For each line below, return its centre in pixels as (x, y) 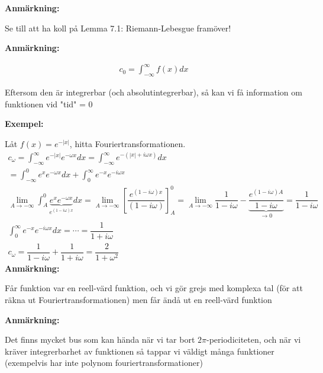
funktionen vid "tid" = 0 (49, 103)
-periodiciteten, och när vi (254, 339)
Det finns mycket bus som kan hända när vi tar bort (100, 339)
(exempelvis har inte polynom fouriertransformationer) (104, 363)
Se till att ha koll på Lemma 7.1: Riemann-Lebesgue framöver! (118, 28)
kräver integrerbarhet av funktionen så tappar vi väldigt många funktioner (140, 351)
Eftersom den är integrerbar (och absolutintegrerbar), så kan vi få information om (154, 92)
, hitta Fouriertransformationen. (127, 143)
